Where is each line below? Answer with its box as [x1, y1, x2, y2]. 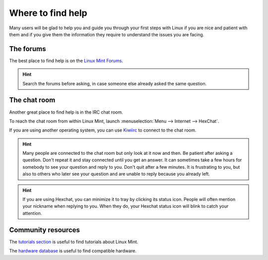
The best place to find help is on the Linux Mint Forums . [9, 58, 124, 64]
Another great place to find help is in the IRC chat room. [9, 109, 124, 115]
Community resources [9, 226, 80, 234]
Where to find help [9, 7, 88, 18]
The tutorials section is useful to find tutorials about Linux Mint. [9, 239, 138, 245]
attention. [22, 210, 42, 216]
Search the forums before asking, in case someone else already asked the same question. [22, 80, 207, 86]
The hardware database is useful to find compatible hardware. [9, 248, 136, 254]
